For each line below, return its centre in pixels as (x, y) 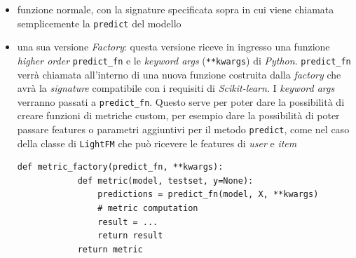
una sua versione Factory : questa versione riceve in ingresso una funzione (173, 47)
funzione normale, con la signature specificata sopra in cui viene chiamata (176, 9)
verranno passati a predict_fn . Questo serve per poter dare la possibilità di (181, 101)
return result (130, 236)
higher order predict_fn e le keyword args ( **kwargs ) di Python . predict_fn (184, 60)
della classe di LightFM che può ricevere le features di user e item (157, 143)
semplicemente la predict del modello (99, 23)
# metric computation (148, 209)
